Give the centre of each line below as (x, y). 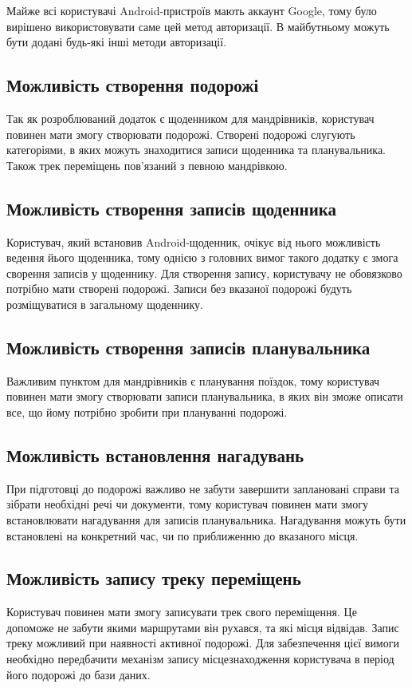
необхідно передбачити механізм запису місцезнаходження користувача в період (200, 659)
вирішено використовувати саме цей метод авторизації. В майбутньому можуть (198, 26)
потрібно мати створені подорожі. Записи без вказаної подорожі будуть (179, 289)
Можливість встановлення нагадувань (155, 455)
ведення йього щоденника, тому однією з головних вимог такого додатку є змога (202, 257)
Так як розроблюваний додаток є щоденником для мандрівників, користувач (190, 118)
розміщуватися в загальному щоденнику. (105, 304)
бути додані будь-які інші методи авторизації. (117, 42)
